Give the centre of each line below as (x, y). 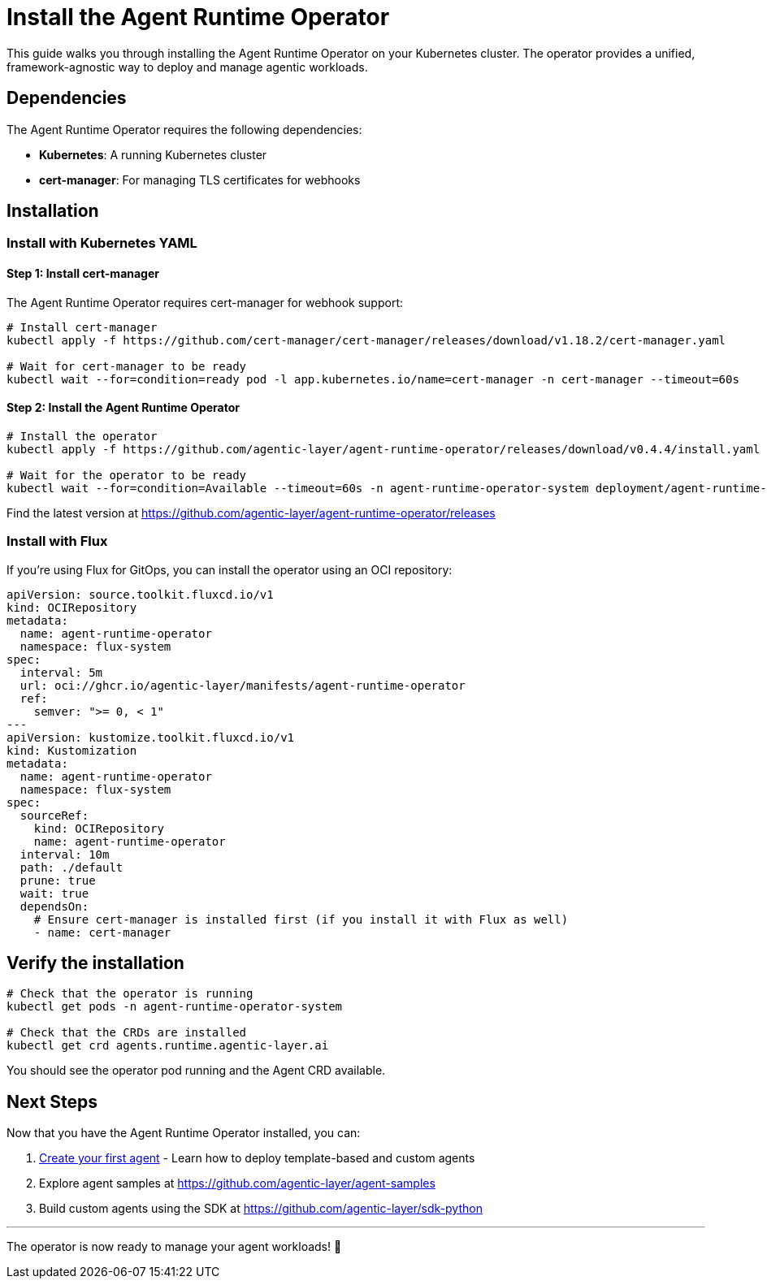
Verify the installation (95, 963)
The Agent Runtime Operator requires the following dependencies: (184, 129)
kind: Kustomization (72, 750)
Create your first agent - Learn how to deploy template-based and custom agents (257, 1158)
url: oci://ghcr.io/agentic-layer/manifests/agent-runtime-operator (243, 685)
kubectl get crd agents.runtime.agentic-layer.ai (168, 1046)
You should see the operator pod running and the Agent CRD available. (196, 1071)
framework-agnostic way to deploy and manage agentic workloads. (187, 67)
